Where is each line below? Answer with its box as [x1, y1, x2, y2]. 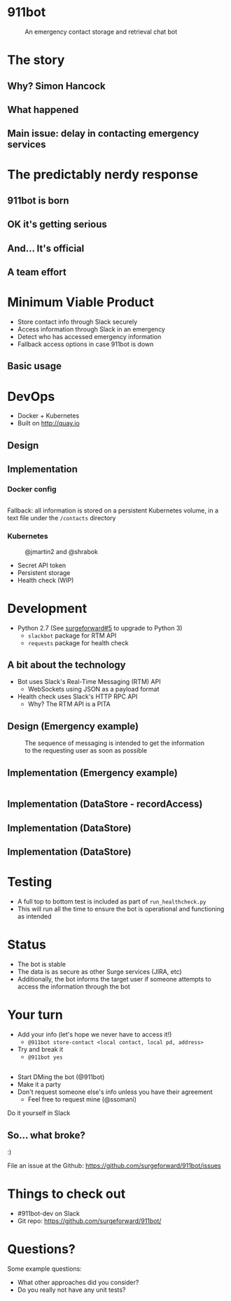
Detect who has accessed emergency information [17, 332, 162, 341]
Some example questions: [7, 1264, 82, 1273]
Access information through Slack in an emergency [17, 324, 166, 333]
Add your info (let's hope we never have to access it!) [17, 1030, 172, 1039]
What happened [7, 103, 79, 116]
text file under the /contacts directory [7, 514, 116, 522]
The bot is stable [17, 960, 66, 969]
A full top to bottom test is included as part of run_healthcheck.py [17, 897, 206, 906]
